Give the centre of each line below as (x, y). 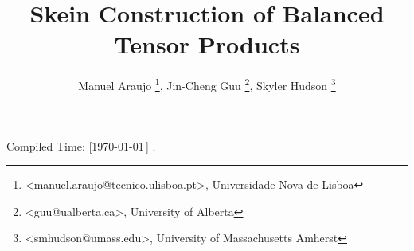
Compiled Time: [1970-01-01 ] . (81, 145)
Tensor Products (207, 44)
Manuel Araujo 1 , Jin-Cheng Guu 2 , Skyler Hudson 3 (207, 84)
